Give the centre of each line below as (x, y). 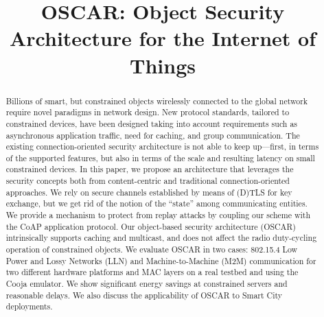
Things (163, 65)
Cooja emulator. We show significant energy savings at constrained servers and (147, 284)
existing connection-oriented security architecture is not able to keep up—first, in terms (162, 146)
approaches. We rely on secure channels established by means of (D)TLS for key (149, 192)
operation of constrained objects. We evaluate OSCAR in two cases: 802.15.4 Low (152, 249)
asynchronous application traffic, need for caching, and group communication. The (153, 135)
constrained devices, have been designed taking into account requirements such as (152, 123)
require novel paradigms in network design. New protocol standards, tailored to (148, 112)
